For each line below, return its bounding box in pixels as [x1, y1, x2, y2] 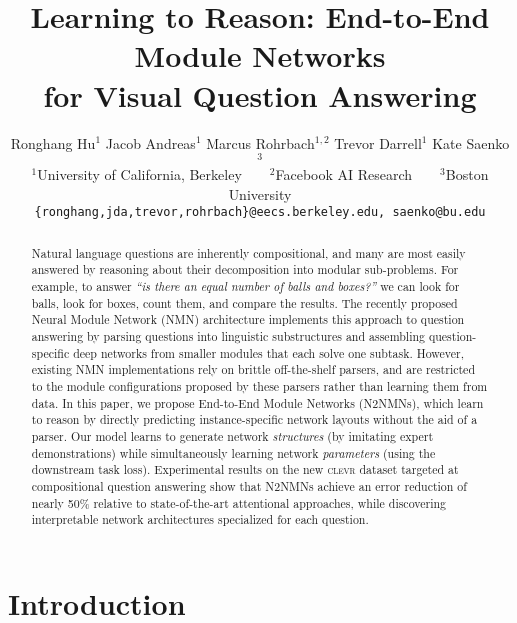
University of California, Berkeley [37, 164, 242, 185]
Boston [445, 164, 489, 185]
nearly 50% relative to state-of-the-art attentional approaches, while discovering [31, 494, 447, 511]
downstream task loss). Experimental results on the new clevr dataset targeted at [31, 461, 459, 478]
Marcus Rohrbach [206, 132, 315, 153]
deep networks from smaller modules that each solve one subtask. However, [73, 344, 465, 361]
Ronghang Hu [10, 132, 96, 153]
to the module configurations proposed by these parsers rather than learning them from [31, 378, 488, 395]
